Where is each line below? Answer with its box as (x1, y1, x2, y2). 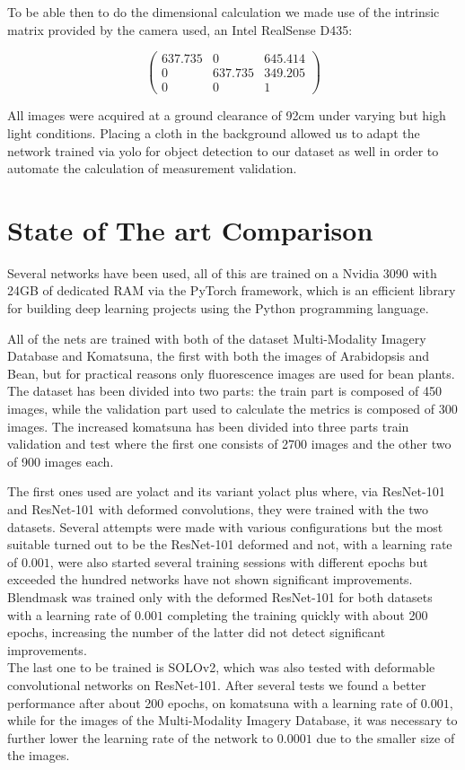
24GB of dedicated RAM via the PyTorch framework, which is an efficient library (7, 281, 456, 300)
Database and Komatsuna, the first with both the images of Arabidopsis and (7, 346, 430, 365)
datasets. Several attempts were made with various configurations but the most (7, 517, 443, 536)
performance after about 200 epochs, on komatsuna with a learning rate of (7, 693, 417, 712)
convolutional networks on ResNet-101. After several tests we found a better (7, 675, 426, 694)
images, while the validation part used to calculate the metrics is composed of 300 (7, 399, 458, 417)
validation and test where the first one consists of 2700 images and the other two (7, 434, 452, 453)
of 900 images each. (7, 451, 114, 470)
